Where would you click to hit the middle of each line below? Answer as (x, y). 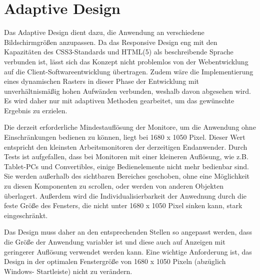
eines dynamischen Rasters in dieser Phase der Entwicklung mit (102, 81)
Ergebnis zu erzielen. (36, 110)
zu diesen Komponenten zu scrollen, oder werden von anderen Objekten (114, 186)
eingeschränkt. (26, 215)
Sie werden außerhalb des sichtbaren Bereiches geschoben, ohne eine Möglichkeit (127, 176)
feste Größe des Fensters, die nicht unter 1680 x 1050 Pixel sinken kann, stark (123, 205)
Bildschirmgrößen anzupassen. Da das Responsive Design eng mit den (111, 42)
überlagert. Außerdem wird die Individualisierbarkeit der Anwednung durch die (125, 195)
